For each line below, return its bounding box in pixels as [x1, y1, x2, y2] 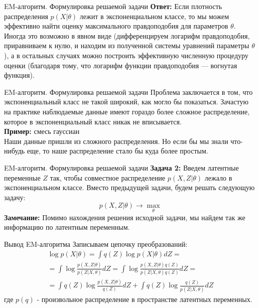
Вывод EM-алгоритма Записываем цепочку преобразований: [4, 238, 188, 249]
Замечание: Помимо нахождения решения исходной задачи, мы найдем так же [4, 212, 245, 222]
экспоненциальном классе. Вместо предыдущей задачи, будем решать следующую [4, 182, 255, 193]
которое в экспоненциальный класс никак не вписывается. [4, 116, 182, 126]
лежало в [204, 172, 232, 183]
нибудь [4, 145, 25, 156]
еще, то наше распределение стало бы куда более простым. [27, 145, 208, 156]
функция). [4, 70, 35, 80]
